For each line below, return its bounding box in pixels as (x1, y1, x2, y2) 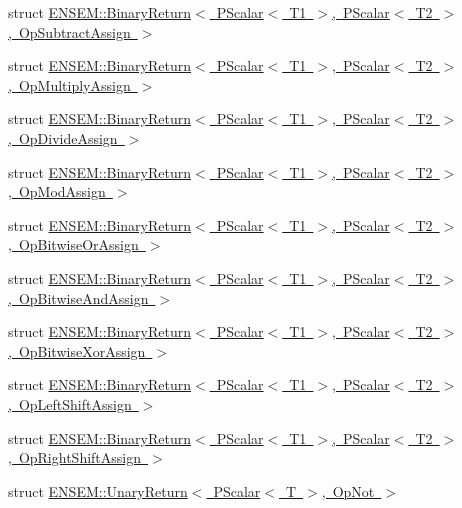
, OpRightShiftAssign (8, 447, 141, 468)
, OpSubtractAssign (8, 21, 131, 42)
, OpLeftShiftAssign (8, 393, 132, 414)
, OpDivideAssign (8, 127, 118, 148)
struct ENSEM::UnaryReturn (8, 480, 188, 501)
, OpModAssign (8, 181, 106, 202)
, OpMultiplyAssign (8, 74, 131, 95)
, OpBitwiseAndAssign (8, 287, 149, 308)
